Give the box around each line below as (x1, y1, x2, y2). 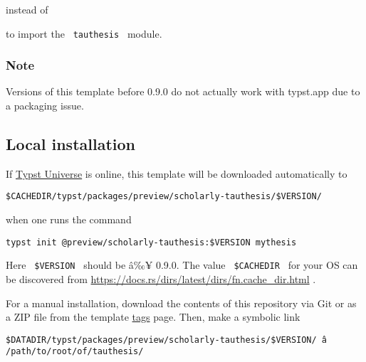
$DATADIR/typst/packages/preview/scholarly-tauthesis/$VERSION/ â (6, 334, 328, 345)
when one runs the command (6, 212, 132, 227)
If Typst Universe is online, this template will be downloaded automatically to (6, 166, 347, 181)
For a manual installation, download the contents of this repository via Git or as (6, 295, 357, 310)
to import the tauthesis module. (6, 26, 162, 41)
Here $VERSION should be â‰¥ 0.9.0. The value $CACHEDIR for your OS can (6, 257, 358, 272)
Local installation (6, 133, 135, 155)
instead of (6, 2, 48, 16)
